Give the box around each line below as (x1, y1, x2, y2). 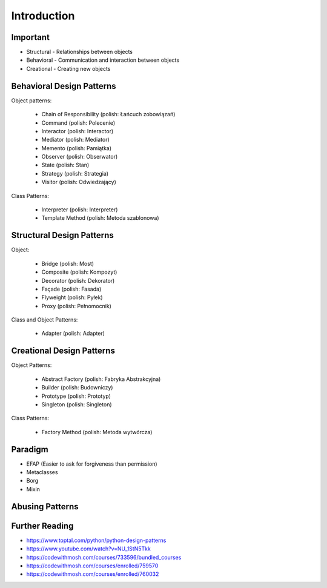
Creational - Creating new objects (26, 65, 111, 72)
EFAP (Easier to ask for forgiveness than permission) (26, 460, 157, 467)
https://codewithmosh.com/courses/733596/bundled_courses (26, 553, 182, 561)
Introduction (11, 9, 75, 22)
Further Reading (11, 521, 74, 531)
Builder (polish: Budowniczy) (41, 384, 113, 391)
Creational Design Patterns (11, 346, 115, 356)
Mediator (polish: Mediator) (41, 136, 110, 144)
